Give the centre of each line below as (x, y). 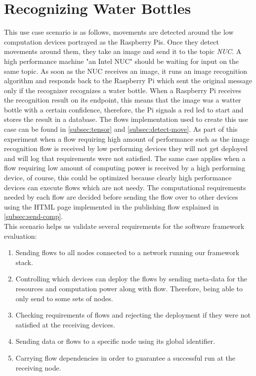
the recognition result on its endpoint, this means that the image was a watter (123, 100)
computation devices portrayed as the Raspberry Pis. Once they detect (111, 41)
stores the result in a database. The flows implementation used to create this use (126, 119)
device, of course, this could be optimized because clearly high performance (118, 178)
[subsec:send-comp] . (34, 216)
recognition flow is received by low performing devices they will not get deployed (126, 148)
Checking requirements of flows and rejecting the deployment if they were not (133, 315)
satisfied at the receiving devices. (65, 324)
